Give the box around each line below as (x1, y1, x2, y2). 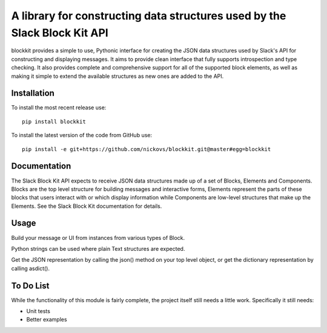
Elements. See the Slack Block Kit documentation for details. (11, 202, 162, 210)
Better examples (26, 316, 67, 323)
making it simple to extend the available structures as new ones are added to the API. (11, 73, 224, 80)
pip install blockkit (22, 118, 86, 125)
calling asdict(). (11, 265, 50, 272)
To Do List (11, 280, 50, 291)
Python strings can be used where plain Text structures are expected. (11, 245, 185, 252)
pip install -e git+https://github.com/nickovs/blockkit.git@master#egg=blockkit (22, 146, 271, 152)
